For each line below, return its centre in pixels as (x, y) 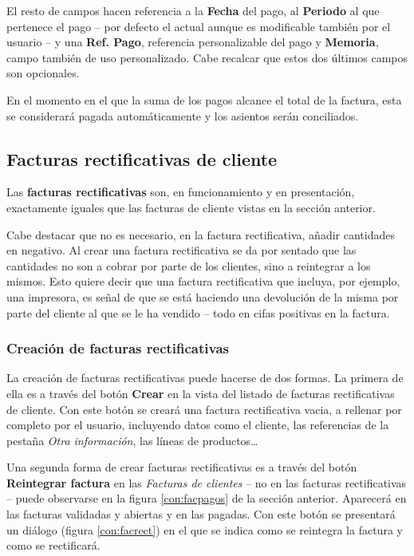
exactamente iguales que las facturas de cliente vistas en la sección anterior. (191, 207)
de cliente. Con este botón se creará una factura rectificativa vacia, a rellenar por (204, 409)
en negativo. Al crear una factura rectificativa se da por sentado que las (181, 250)
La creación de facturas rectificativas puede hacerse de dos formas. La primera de (205, 378)
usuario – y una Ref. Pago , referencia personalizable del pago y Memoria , (193, 42)
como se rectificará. (53, 545)
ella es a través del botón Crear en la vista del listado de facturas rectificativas (201, 393)
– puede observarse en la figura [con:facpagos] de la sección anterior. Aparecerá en (207, 498)
